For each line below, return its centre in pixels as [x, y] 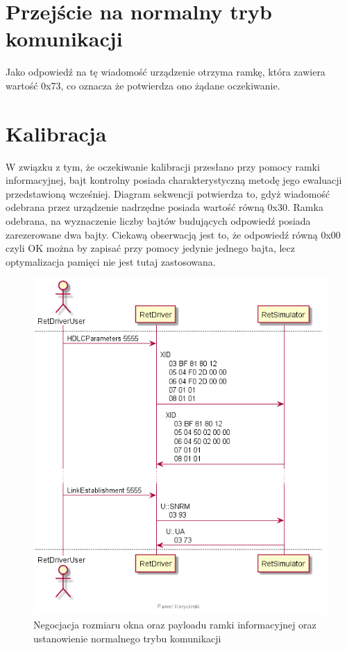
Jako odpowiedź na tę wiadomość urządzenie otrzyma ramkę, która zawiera [166, 72]
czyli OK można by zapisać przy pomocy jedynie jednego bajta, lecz [150, 248]
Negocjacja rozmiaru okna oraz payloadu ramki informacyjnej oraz [175, 625]
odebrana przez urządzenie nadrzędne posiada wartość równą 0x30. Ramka [164, 207]
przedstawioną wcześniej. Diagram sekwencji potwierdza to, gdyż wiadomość [168, 193]
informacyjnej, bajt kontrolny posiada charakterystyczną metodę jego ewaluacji [174, 180]
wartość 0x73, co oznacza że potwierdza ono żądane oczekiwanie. [143, 85]
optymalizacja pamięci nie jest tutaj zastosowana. [111, 261]
